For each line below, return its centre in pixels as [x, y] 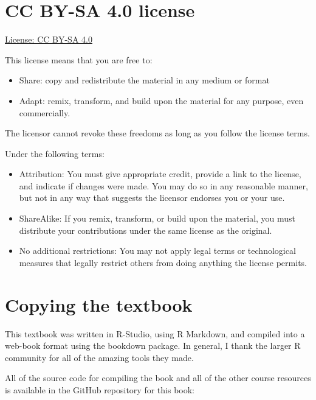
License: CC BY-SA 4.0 [49, 39]
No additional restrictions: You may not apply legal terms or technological [157, 251]
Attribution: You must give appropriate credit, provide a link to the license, [160, 174]
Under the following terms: [55, 153]
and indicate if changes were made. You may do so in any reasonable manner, [163, 185]
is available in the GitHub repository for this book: [100, 389]
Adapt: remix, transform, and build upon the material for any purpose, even [161, 100]
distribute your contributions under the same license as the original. [146, 230]
